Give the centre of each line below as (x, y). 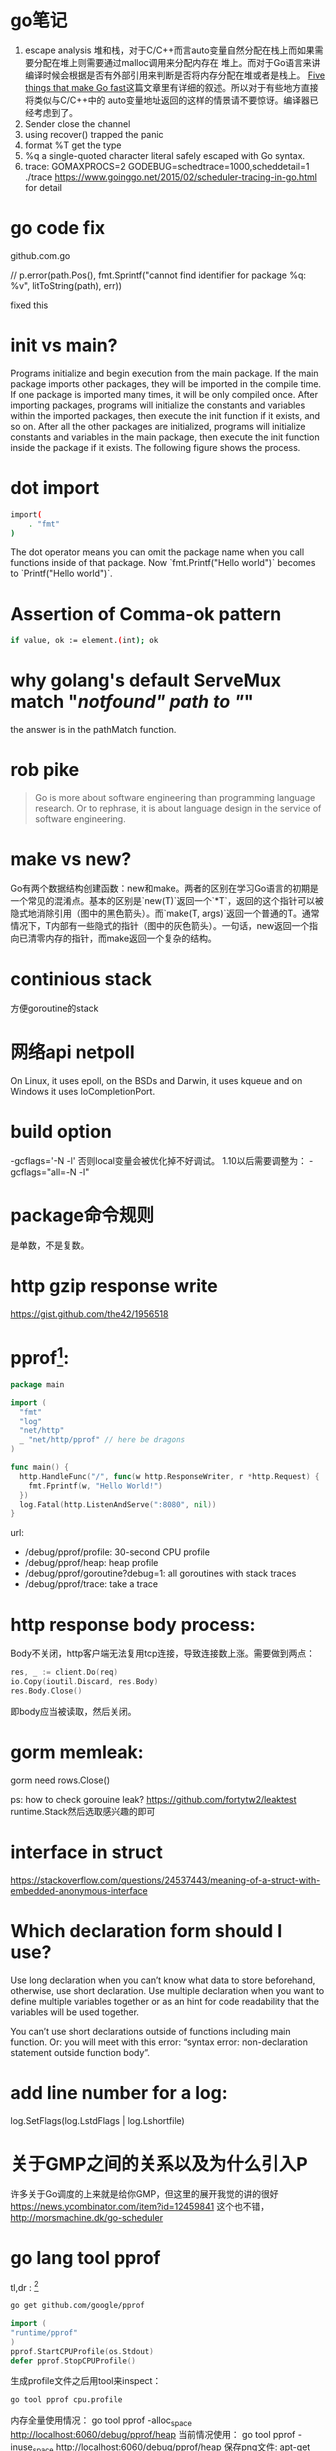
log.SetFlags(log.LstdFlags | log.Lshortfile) (97, 2120)
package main (37, 1384)
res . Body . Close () (46, 1691)
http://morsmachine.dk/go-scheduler (86, 2217)
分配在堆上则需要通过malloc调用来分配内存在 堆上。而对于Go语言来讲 (177, 62)
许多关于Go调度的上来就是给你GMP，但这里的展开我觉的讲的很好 (144, 2193)
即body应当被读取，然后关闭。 (73, 1711)
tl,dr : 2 (24, 2286)
